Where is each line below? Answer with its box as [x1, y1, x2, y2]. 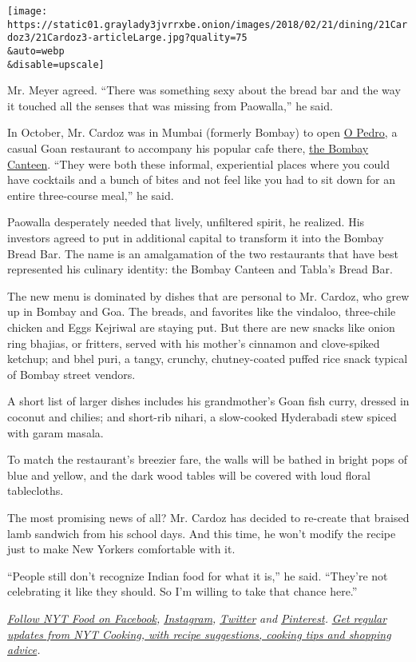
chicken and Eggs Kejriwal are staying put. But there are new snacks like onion [7, 319, 395, 335]
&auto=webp [7, 45, 65, 57]
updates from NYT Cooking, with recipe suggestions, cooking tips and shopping [7, 625, 391, 642]
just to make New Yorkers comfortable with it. [7, 540, 236, 557]
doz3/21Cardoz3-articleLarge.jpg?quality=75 [7, 32, 248, 44]
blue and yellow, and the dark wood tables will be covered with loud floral [7, 466, 370, 483]
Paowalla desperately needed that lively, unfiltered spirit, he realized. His [7, 213, 365, 230]
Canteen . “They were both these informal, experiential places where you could [7, 155, 390, 172]
